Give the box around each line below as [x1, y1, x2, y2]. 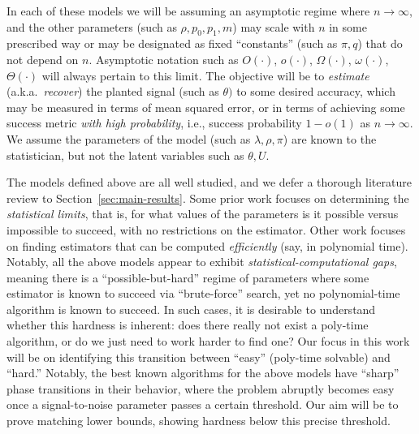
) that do [357, 35, 403, 52]
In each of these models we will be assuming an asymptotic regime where [6, 2, 370, 19]
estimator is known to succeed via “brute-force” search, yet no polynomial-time [6, 285, 400, 302]
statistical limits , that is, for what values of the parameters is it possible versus [6, 205, 399, 222]
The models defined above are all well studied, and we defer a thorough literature [6, 174, 412, 191]
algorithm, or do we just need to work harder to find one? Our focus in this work [6, 333, 410, 350]
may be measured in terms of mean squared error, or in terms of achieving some [6, 98, 405, 115]
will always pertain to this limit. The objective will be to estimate [41, 67, 369, 84]
